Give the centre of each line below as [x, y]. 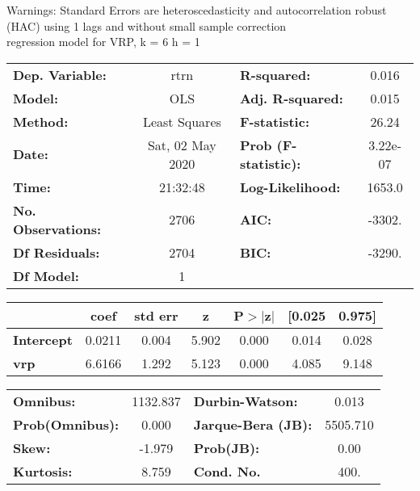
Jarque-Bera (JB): [253, 424]
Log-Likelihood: [290, 187]
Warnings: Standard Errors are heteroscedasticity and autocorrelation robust [197, 10]
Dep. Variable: [60, 74]
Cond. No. [227, 471]
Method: [41, 121]
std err [156, 315]
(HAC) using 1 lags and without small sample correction [147, 25]
